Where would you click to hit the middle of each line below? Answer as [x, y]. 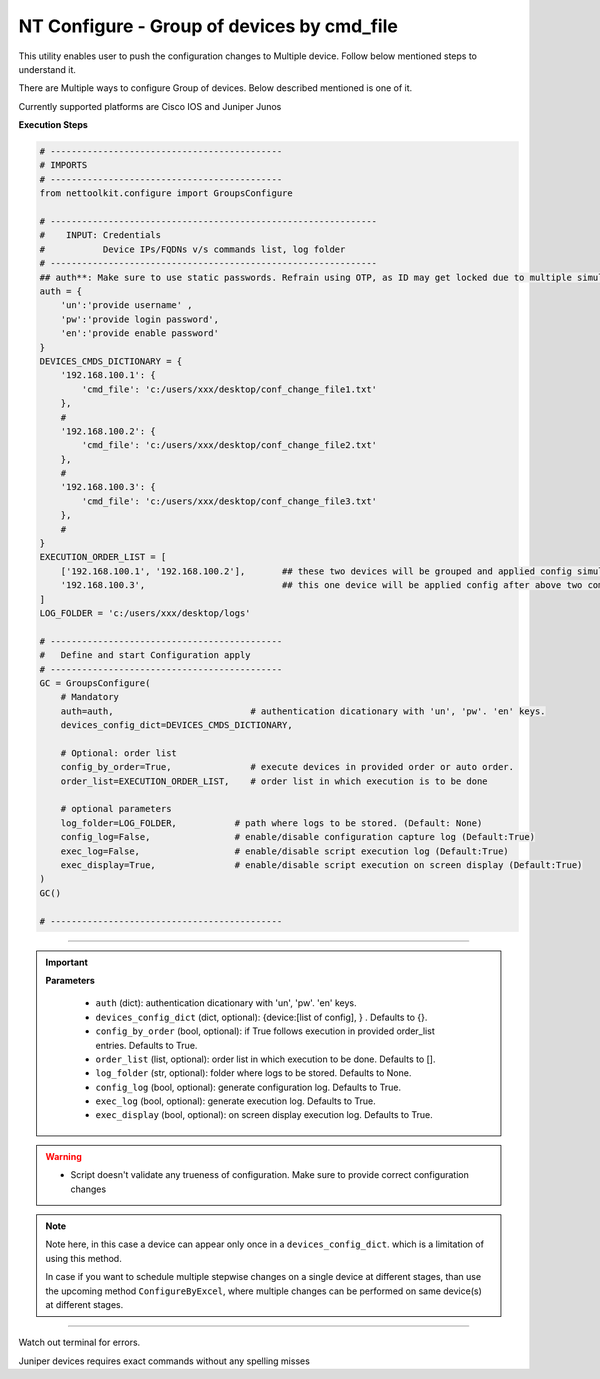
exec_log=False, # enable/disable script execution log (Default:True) [284, 851]
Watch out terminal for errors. [79, 1342]
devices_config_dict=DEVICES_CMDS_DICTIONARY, [177, 725]
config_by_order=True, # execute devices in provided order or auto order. [287, 767]
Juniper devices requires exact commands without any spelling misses [164, 1361]
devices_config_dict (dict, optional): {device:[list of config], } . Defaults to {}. [261, 1017]
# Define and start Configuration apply [145, 655]
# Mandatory [90, 697]
